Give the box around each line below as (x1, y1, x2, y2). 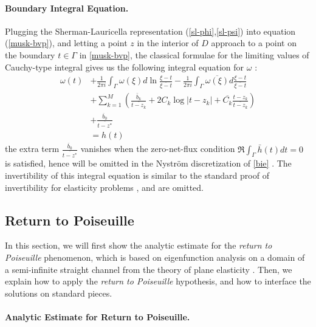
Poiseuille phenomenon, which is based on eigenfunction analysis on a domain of (5, 250, 305, 263)
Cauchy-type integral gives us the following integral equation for (5, 60, 244, 73)
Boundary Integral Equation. (5, 1, 129, 14)
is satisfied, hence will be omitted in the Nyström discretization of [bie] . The (5, 157, 292, 170)
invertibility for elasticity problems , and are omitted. (5, 181, 204, 193)
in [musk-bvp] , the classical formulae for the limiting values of (79, 48, 309, 61)
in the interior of (137, 36, 199, 49)
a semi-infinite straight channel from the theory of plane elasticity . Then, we (5, 263, 292, 275)
